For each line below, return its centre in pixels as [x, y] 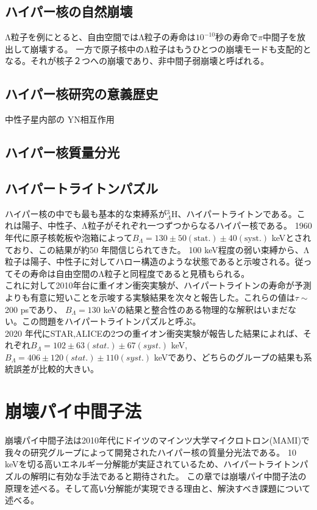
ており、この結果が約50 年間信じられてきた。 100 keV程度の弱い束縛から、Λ [157, 249]
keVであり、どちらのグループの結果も [229, 357]
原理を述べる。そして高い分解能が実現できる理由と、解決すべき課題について [158, 488]
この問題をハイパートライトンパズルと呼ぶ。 [111, 321]
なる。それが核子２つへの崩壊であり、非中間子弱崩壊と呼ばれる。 [137, 61]
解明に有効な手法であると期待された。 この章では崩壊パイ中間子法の [168, 476]
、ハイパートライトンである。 [237, 213]
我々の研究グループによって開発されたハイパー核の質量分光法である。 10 [151, 452]
